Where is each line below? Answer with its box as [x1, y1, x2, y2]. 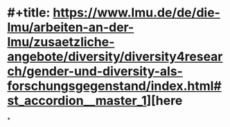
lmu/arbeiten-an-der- [7, 19, 134, 35]
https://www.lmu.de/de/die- [53, 5, 220, 21]
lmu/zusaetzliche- [7, 35, 115, 50]
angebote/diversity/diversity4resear [7, 49, 223, 65]
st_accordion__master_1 [7, 93, 147, 108]
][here [146, 93, 183, 108]
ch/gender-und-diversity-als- [7, 63, 184, 79]
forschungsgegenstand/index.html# [7, 78, 222, 94]
